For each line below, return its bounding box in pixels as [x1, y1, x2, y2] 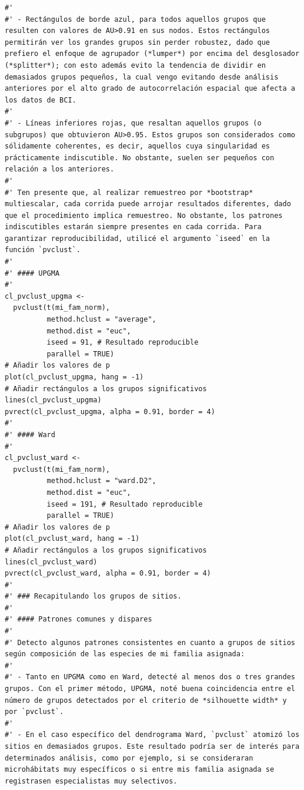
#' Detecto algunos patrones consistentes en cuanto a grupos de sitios [5, 638, 295, 647]
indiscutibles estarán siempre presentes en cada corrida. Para [5, 223, 262, 232]
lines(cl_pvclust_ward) [5, 557, 98, 566]
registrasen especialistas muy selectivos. [5, 776, 178, 785]
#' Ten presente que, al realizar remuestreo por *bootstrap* [5, 188, 253, 197]
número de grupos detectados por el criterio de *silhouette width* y [5, 696, 287, 705]
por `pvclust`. [5, 708, 64, 716]
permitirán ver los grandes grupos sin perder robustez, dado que [5, 38, 270, 47]
